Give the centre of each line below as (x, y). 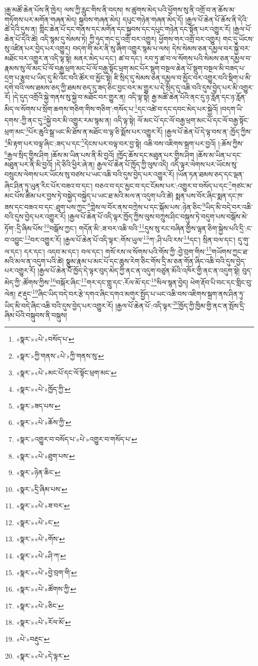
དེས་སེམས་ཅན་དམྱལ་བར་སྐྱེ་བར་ (211, 48)
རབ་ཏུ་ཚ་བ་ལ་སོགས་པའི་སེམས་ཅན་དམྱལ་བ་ (198, 58)
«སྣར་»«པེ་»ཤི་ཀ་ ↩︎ (41, 556)
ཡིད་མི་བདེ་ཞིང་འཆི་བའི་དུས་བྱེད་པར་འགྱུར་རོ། (59, 305)
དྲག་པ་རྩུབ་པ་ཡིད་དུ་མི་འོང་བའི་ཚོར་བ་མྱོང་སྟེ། (58, 78)
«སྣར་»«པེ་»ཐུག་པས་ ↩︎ (46, 455)
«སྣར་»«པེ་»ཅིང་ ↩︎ (40, 605)
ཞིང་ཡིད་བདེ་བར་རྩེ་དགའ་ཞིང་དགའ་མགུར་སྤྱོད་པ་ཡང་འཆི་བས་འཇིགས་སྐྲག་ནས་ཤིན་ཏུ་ (141, 293)
